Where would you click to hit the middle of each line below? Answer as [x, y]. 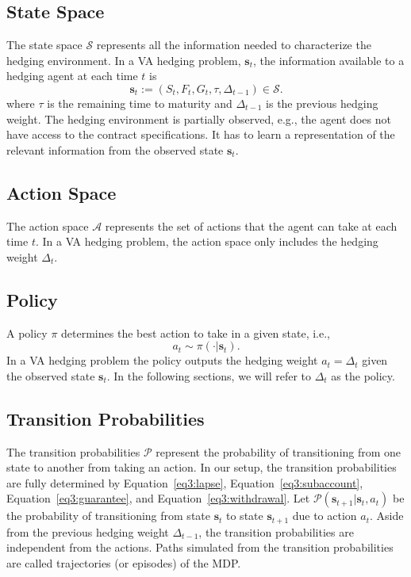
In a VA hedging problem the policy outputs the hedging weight [162, 360]
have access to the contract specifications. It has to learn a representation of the [201, 134]
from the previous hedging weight [88, 531]
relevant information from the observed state [115, 149]
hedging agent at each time [72, 76]
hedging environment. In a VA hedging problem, [124, 60]
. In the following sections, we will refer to [209, 375]
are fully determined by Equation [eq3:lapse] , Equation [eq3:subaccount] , [185, 482]
